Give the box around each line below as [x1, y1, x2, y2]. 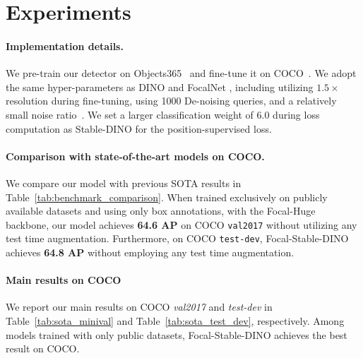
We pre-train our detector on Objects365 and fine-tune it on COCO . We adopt [6, 66, 357, 80]
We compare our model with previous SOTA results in [6, 175, 242, 190]
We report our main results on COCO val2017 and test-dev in [6, 299, 273, 314]
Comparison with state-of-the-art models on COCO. [6, 148, 265, 163]
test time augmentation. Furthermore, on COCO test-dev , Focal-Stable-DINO [6, 231, 349, 246]
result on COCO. [6, 341, 80, 356]
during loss [273, 107, 320, 121]
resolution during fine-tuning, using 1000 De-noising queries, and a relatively [6, 93, 337, 108]
